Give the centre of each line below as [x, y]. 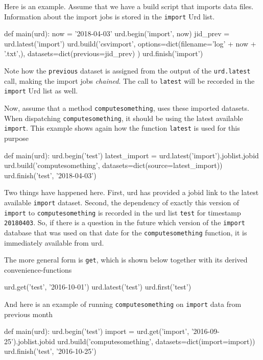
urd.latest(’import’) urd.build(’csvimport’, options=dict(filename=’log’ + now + [130, 43]
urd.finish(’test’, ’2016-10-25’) [50, 351]
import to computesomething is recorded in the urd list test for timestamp [123, 212]
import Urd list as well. [41, 91]
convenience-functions [38, 269]
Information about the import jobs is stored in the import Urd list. [110, 16]
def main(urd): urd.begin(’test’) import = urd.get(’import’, [97, 331]
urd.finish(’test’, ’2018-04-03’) [50, 175]
